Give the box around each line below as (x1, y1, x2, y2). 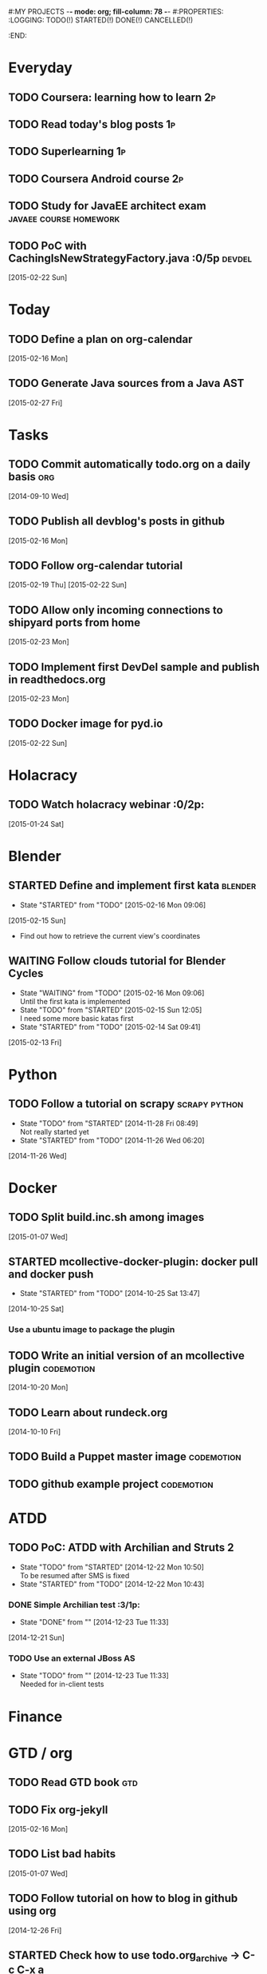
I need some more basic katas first (19, 1013, 134, 1023)
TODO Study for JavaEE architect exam (8, 199, 206, 213)
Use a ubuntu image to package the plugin (8, 1324, 175, 1335)
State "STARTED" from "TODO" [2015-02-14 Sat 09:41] (19, 1022, 201, 1031)
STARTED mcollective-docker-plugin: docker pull (8, 1255, 258, 1269)
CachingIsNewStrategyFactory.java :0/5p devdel (8, 251, 253, 265)
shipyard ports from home (8, 616, 141, 629)
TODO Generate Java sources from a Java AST (8, 377, 245, 390)
